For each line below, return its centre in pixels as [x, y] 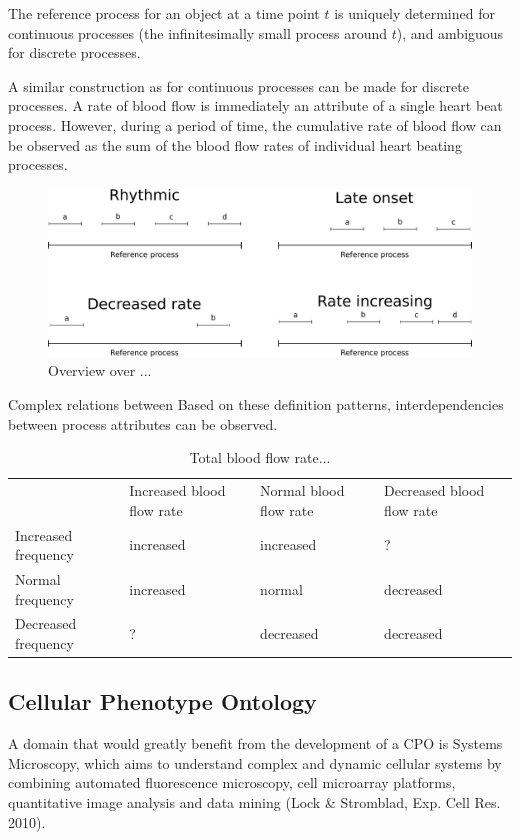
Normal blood [302, 490]
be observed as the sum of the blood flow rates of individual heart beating [235, 144]
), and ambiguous [450, 32]
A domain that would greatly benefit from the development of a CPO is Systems [255, 743]
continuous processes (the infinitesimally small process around [198, 32]
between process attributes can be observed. [143, 423]
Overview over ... [100, 370]
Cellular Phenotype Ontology [162, 701]
